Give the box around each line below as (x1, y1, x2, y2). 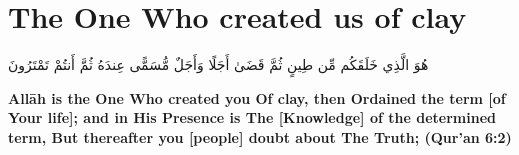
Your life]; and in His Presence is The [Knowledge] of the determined (8, 107, 496, 128)
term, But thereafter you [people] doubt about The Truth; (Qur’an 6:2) (8, 126, 512, 147)
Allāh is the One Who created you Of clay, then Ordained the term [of (8, 87, 506, 108)
